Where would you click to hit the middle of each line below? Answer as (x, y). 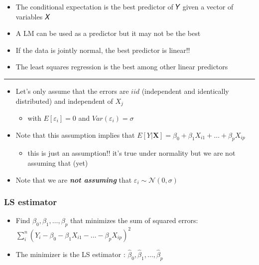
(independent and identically (185, 91)
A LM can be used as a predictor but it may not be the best (108, 33)
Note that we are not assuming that (74, 179)
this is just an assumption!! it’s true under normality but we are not (131, 153)
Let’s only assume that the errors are (72, 91)
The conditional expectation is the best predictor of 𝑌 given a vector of (125, 6)
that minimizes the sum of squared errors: (134, 220)
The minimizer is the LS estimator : (70, 254)
